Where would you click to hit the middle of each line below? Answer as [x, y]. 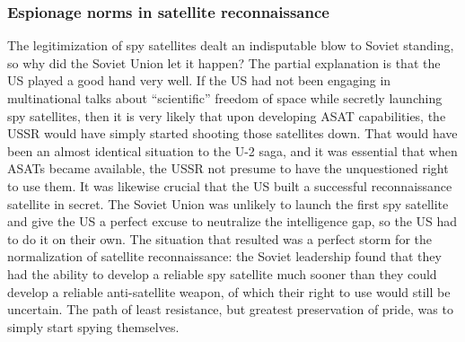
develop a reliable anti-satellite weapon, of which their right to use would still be [229, 291]
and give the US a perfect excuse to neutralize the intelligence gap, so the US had [232, 221]
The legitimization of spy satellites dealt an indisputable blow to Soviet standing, [231, 45]
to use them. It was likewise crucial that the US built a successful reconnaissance [230, 185]
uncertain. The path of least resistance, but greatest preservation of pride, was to [230, 309]
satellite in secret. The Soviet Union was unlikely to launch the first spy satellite [228, 203]
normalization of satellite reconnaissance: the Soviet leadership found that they [224, 256]
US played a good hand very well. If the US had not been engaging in [199, 80]
